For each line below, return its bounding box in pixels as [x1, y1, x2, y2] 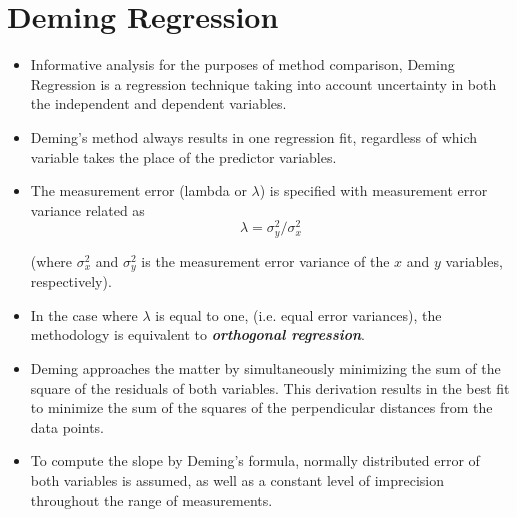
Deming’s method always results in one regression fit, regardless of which [30, 126, 478, 147]
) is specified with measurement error [259, 180, 488, 201]
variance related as [30, 199, 145, 220]
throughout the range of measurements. [30, 489, 273, 510]
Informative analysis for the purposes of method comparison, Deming [30, 54, 455, 75]
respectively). [30, 271, 112, 292]
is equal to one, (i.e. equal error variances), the [155, 304, 442, 325]
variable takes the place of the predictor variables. [30, 146, 337, 167]
